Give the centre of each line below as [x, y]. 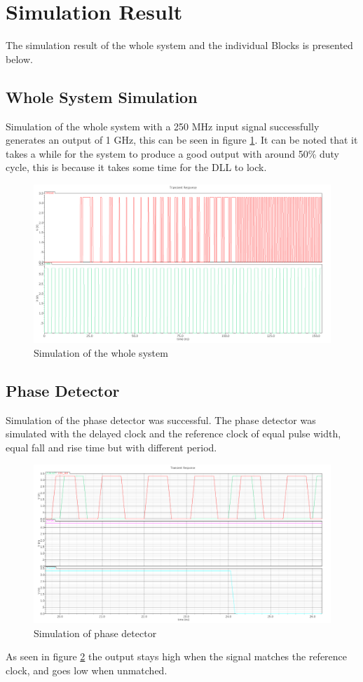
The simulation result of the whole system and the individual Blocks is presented [179, 45]
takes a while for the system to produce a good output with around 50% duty [172, 153]
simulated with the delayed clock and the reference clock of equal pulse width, [173, 434]
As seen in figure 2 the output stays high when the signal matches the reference [177, 656]
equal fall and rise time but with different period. [111, 447]
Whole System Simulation [102, 96]
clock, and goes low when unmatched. [87, 670]
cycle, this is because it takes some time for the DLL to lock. [136, 167]
